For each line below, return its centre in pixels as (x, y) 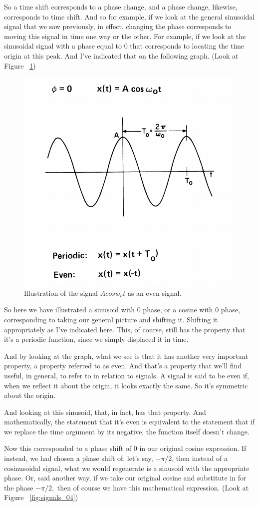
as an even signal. (154, 293)
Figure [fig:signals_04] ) (41, 497)
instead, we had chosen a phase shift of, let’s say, (79, 458)
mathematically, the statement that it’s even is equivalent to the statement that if (129, 422)
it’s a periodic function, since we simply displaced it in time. (96, 339)
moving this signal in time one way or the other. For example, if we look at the (125, 36)
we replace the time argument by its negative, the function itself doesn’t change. (127, 431)
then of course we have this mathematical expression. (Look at (153, 487)
